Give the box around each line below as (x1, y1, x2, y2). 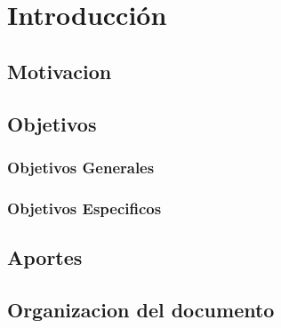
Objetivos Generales (7, 156, 155, 178)
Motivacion (7, 57, 112, 84)
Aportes (7, 244, 83, 271)
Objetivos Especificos (7, 196, 162, 219)
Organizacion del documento (7, 295, 275, 323)
